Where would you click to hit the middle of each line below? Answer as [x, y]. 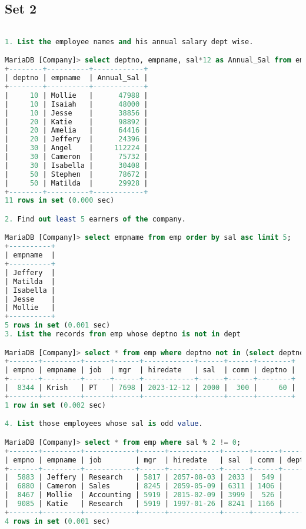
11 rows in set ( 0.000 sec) [60, 201]
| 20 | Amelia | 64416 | [76, 130]
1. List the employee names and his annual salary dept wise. [129, 42]
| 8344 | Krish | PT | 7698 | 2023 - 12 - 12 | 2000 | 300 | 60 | [150, 388]
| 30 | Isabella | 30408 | [76, 165]
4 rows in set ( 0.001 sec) [58, 521]
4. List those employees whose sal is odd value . [104, 424]
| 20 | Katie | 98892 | [76, 122]
